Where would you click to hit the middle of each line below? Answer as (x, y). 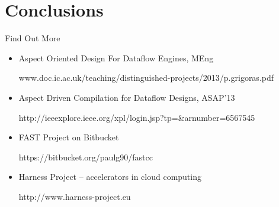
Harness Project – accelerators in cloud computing (110, 177)
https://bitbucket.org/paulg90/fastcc (86, 157)
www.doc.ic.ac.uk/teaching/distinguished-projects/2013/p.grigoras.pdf (146, 78)
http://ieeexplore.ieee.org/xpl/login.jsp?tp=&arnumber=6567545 (137, 117)
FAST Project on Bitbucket (69, 137)
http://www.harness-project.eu (75, 196)
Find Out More (33, 38)
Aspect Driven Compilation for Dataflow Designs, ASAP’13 (127, 97)
